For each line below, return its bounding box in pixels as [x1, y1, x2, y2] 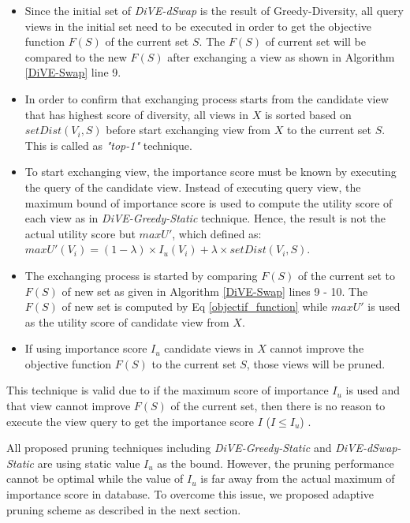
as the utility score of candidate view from [24, 313, 229, 330]
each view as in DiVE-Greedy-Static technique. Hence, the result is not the [24, 210, 386, 226]
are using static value [37, 454, 140, 471]
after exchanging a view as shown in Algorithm [167, 48, 395, 65]
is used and [345, 382, 401, 398]
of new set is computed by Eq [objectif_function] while [61, 298, 328, 315]
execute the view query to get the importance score [6, 413, 254, 429]
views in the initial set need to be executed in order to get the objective [24, 17, 372, 34]
